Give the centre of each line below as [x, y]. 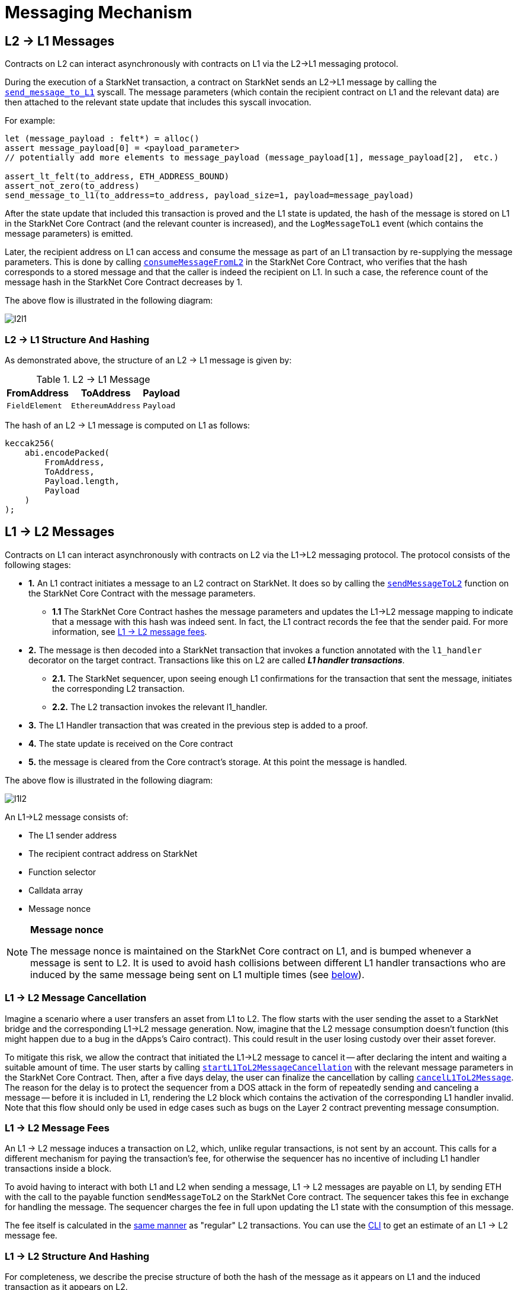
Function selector [62, 872]
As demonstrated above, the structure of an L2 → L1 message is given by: [148, 360]
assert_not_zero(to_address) [72, 186]
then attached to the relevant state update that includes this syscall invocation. [158, 102]
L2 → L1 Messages [60, 41]
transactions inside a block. [58, 1169]
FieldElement [34, 405]
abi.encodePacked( [67, 452]
